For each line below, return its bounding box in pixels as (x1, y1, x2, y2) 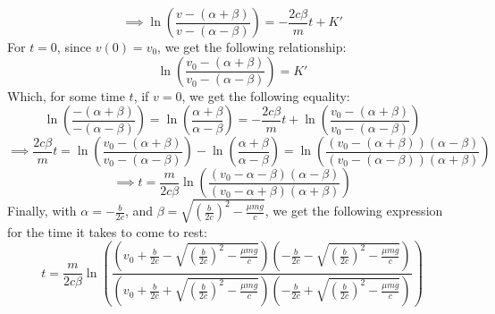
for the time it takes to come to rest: (7, 222, 207, 241)
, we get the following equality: (181, 86, 350, 105)
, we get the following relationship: (157, 38, 347, 55)
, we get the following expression (264, 201, 443, 220)
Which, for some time (7, 86, 125, 105)
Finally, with (7, 201, 77, 220)
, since (56, 38, 92, 55)
